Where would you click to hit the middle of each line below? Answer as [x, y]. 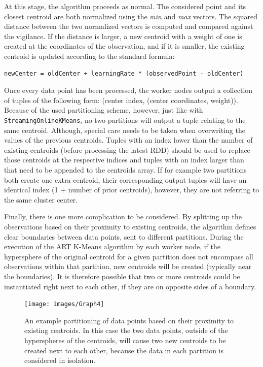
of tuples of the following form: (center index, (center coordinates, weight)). [121, 100]
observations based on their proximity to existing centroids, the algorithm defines [130, 226]
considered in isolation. [60, 360]
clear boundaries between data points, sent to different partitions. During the [124, 236]
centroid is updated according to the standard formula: [89, 56]
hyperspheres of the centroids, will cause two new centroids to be [125, 340]
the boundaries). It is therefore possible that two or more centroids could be [122, 276]
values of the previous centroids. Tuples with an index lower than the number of [128, 140]
